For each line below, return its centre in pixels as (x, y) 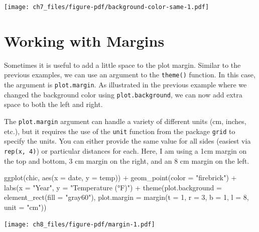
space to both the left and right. (53, 104)
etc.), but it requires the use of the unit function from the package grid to (120, 131)
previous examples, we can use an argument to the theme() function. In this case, (130, 75)
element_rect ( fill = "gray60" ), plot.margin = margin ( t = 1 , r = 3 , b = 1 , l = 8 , (126, 197)
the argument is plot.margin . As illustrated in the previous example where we (125, 85)
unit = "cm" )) (25, 207)
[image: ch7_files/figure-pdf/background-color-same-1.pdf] (107, 7)
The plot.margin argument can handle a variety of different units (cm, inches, (125, 121)
